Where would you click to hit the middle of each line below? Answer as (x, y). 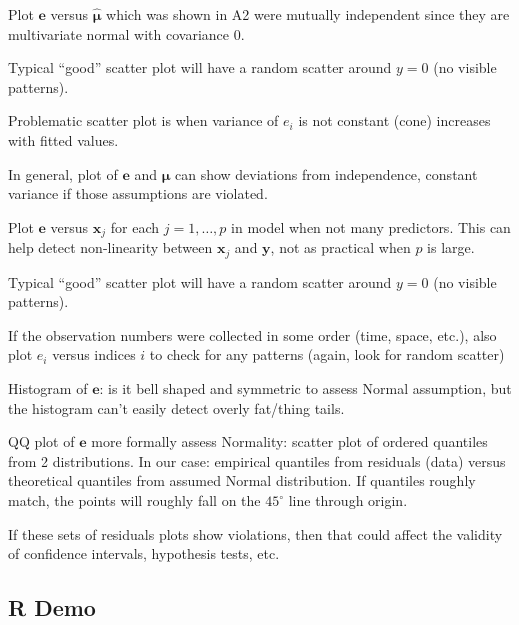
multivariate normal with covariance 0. (126, 33)
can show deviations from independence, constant (326, 173)
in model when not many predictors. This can (371, 226)
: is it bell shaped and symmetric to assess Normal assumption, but (305, 388)
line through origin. (348, 500)
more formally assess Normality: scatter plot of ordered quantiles (289, 441)
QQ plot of (41, 441)
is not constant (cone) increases (394, 120)
